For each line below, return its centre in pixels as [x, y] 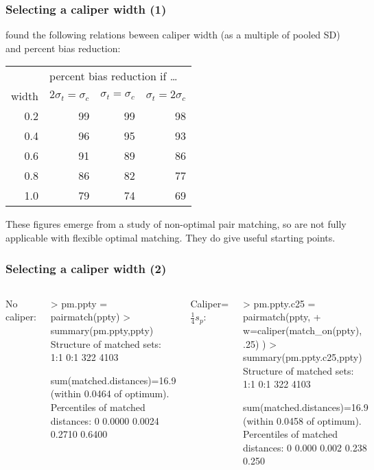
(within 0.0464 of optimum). [110, 393]
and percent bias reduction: [63, 48]
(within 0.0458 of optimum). [302, 420]
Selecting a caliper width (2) [86, 268]
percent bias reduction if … [114, 76]
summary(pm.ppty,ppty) [102, 330]
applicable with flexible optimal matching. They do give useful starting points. [171, 237]
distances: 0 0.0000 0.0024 [105, 420]
